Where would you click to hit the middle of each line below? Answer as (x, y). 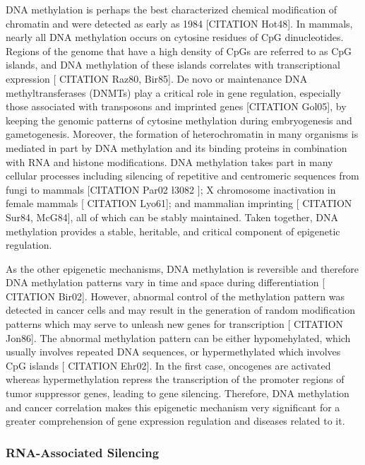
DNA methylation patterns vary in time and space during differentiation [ (166, 282)
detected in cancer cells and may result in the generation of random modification (180, 310)
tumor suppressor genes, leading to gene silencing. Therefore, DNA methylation (178, 393)
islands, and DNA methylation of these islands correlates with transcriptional (173, 65)
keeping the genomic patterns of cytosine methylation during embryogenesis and (179, 120)
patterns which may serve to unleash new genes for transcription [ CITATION (175, 324)
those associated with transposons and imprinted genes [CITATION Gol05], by (176, 106)
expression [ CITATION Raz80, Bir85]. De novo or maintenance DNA (157, 78)
